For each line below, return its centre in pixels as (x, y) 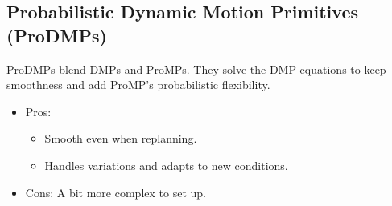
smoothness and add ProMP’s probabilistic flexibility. (138, 85)
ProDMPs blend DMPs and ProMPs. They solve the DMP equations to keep (196, 69)
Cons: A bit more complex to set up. (116, 192)
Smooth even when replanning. (121, 138)
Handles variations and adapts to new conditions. (166, 165)
